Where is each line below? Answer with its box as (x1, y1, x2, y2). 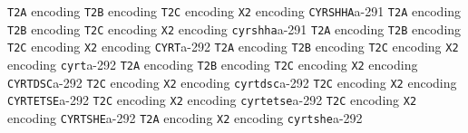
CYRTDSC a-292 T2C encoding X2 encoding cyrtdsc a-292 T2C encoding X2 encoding (7, 72, 457, 91)
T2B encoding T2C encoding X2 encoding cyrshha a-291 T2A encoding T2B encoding (7, 19, 462, 38)
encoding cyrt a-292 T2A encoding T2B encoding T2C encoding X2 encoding (7, 54, 418, 73)
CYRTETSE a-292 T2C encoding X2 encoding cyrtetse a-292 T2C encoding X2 (7, 90, 417, 109)
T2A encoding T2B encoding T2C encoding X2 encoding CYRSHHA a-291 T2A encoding (7, 2, 462, 20)
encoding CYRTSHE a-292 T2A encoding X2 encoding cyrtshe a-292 (7, 108, 363, 127)
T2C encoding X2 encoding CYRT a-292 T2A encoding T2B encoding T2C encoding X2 (7, 37, 459, 56)
